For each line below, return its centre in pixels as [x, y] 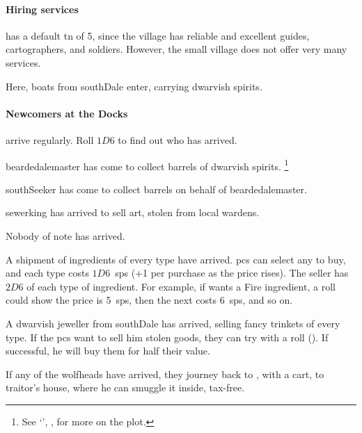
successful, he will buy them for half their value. [108, 351]
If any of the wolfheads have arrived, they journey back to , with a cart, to [165, 374]
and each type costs [47, 273]
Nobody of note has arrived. [65, 236]
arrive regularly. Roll [50, 139]
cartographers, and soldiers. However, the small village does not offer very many [176, 49]
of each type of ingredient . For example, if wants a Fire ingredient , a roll [181, 286]
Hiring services [42, 9]
